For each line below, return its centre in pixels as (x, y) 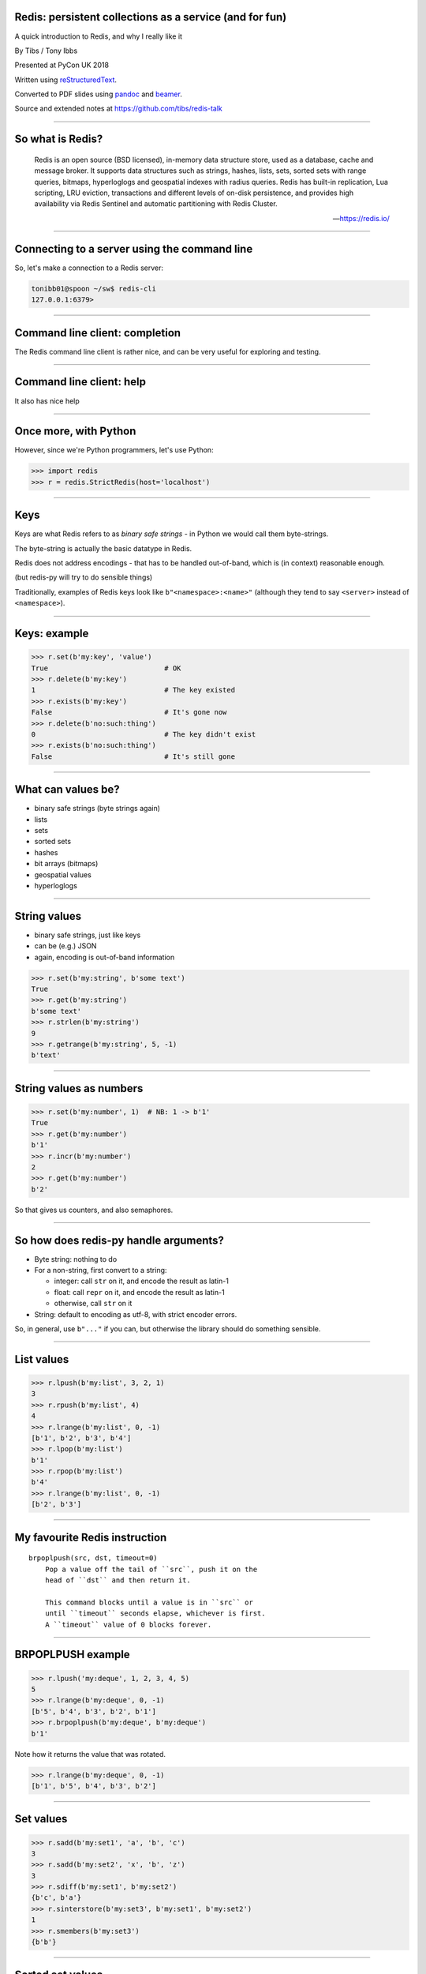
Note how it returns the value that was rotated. (90, 1754)
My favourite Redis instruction (91, 1537)
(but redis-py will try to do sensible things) (84, 577)
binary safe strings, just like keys (88, 935)
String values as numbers (79, 1088)
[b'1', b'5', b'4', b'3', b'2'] (94, 1786)
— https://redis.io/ (361, 218)
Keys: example (52, 634)
